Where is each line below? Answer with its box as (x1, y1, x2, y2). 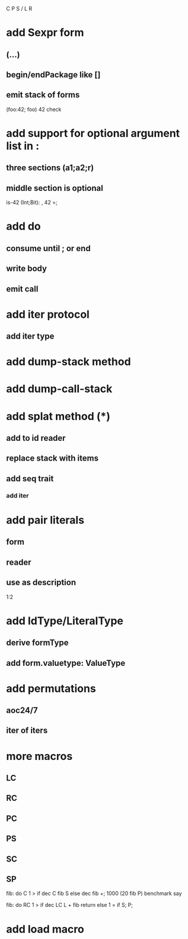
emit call (6, 284, 39, 294)
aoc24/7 (6, 705, 38, 716)
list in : (6, 139, 40, 152)
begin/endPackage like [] (6, 70, 101, 80)
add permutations (6, 681, 96, 695)
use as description (6, 577, 77, 588)
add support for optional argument (6, 126, 180, 140)
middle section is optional (6, 183, 104, 193)
